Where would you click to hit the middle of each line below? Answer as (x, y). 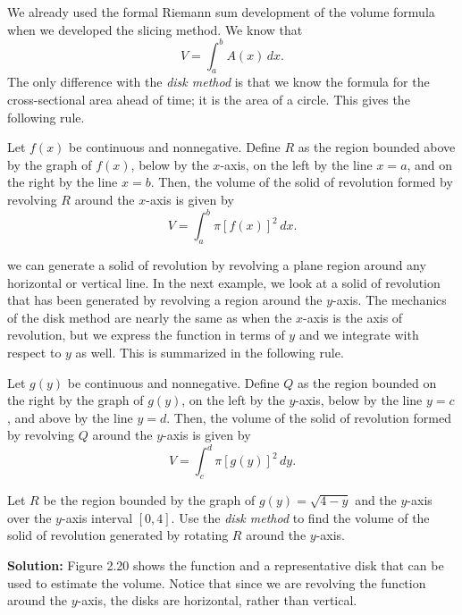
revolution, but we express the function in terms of (146, 335)
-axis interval (97, 517)
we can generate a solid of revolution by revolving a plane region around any (217, 264)
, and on (430, 164)
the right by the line (63, 182)
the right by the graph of (76, 400)
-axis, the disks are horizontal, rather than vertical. (217, 600)
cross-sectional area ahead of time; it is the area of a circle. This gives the (209, 100)
